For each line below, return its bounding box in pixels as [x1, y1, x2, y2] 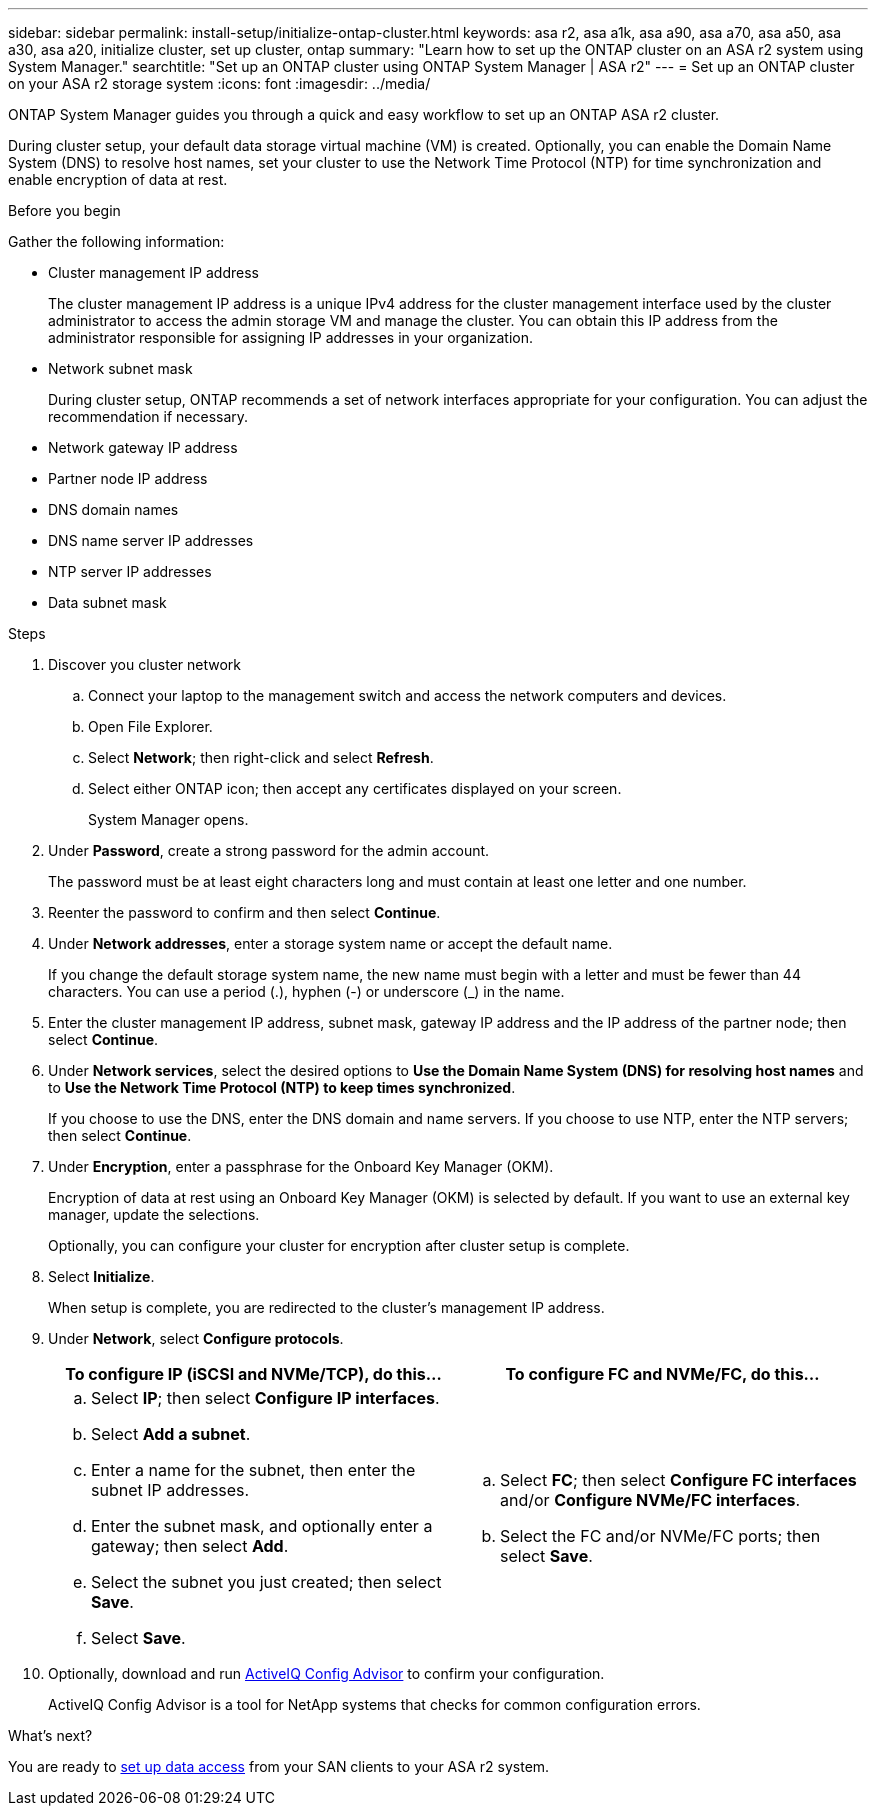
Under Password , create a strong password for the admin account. [48, 842, 490, 859]
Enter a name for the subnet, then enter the [91, 1460, 416, 1480]
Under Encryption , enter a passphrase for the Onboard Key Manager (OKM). [48, 1158, 554, 1175]
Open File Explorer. [88, 718, 213, 735]
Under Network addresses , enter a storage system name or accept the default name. [48, 935, 613, 952]
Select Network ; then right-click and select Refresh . [88, 749, 434, 766]
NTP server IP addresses [48, 563, 212, 580]
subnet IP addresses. [91, 1480, 250, 1500]
